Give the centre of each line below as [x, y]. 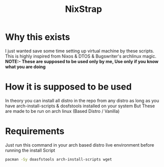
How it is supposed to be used [68, 87]
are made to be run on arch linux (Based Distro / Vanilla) [62, 111]
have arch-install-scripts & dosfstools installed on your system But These [80, 106]
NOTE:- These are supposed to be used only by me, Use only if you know [82, 61]
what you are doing [25, 67]
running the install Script [30, 150]
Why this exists [38, 37]
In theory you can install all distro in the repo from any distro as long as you [82, 100]
